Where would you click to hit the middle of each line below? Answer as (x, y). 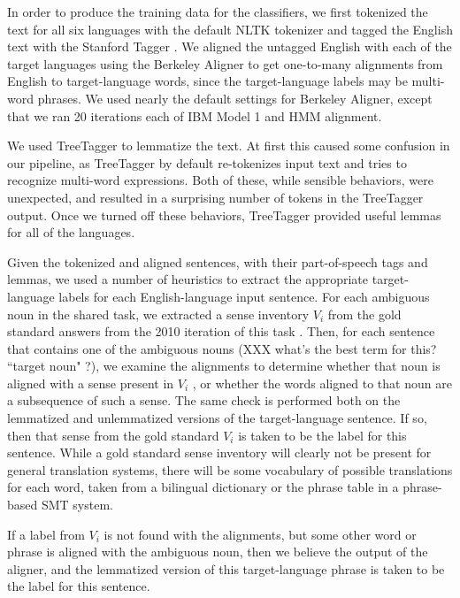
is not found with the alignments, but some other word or (260, 534)
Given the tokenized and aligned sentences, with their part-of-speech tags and (218, 261)
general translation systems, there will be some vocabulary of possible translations (230, 469)
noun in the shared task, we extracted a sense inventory (158, 314)
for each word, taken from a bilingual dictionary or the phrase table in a (203, 487)
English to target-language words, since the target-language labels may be (207, 81)
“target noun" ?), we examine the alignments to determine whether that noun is (224, 366)
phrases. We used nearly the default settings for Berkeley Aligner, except (235, 98)
